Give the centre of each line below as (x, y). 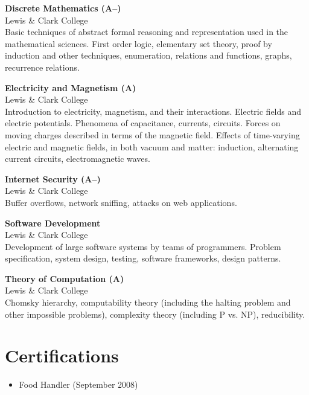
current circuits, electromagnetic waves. (78, 159)
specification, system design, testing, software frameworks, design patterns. (143, 258)
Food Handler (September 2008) (78, 384)
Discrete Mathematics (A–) (63, 8)
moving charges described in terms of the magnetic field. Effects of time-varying (152, 134)
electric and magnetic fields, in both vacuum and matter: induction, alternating (152, 146)
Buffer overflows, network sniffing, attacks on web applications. (121, 202)
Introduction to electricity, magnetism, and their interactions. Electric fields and (153, 111)
